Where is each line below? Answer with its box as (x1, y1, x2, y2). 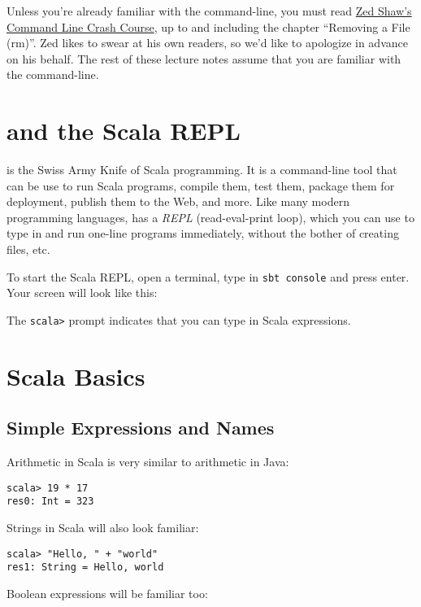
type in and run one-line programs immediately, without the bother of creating (7, 225, 399, 242)
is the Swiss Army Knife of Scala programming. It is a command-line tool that (7, 161, 397, 178)
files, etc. (7, 241, 50, 258)
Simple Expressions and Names (7, 415, 275, 440)
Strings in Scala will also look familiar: (7, 519, 199, 536)
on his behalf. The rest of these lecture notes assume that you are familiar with (7, 50, 401, 67)
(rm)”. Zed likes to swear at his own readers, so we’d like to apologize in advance (7, 34, 408, 51)
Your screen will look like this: (7, 284, 158, 301)
